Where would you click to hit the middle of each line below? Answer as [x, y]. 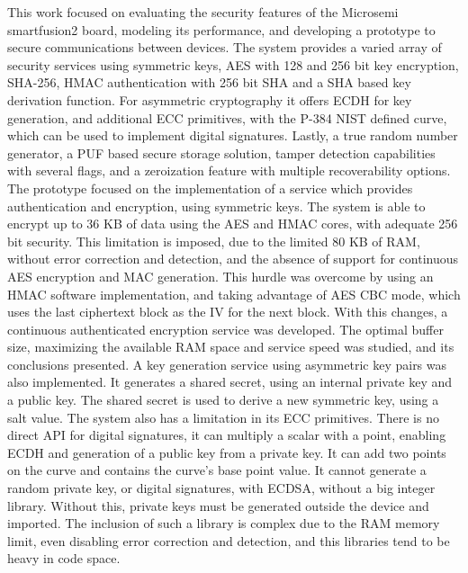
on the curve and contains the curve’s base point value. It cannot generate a [217, 470]
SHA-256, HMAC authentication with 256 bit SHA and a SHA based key [209, 82]
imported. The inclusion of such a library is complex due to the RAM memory [224, 523]
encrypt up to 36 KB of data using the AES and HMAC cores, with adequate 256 [233, 224]
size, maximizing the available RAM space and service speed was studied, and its [231, 347]
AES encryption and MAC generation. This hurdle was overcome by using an [220, 276]
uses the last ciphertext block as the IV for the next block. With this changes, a [228, 312]
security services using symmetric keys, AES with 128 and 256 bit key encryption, [233, 64]
